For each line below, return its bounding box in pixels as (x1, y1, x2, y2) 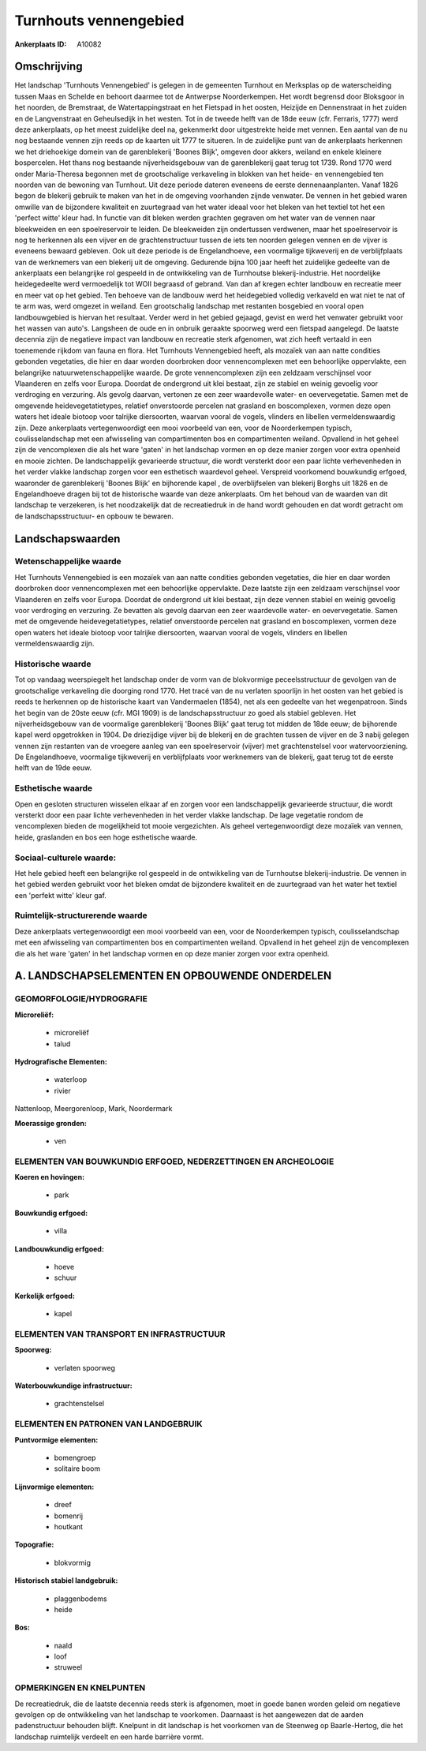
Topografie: (14, 1540, 54, 1550)
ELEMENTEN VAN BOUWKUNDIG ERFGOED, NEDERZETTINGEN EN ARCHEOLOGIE (14, 1156, 334, 1167)
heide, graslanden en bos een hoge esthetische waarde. (14, 832, 197, 842)
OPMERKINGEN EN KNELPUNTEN (14, 1682, 146, 1693)
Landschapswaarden (14, 532, 121, 545)
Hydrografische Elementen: (14, 1057, 108, 1066)
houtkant (54, 1521, 83, 1531)
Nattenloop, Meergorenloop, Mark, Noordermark (14, 1104, 173, 1113)
